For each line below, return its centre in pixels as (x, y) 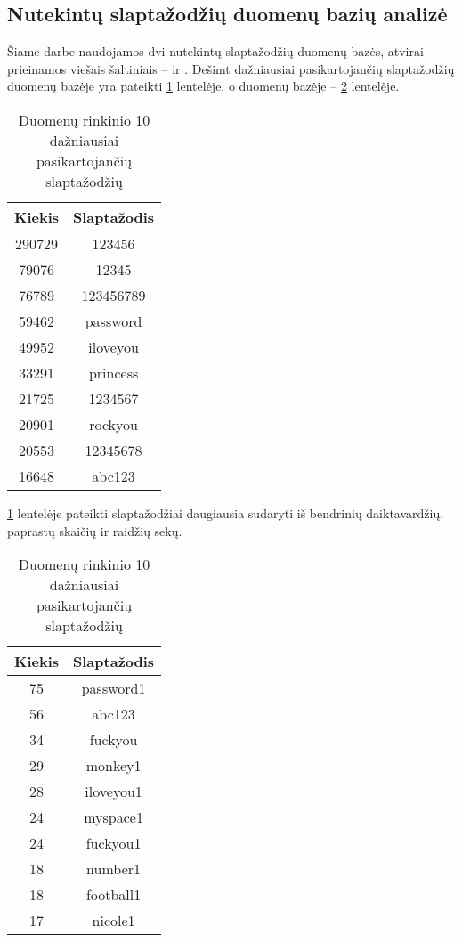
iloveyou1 (113, 792)
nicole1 (113, 921)
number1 (114, 869)
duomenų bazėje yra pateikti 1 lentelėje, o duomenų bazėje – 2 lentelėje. (203, 86)
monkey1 (113, 766)
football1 (113, 895)
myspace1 (113, 817)
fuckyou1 (113, 843)
